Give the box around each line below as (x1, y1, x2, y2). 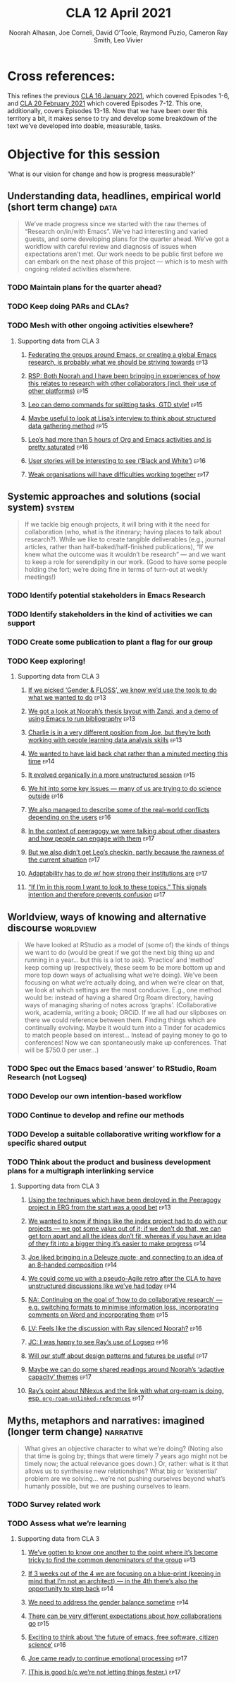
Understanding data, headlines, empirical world (7, 190, 221, 202)
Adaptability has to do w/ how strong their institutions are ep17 (27, 869, 208, 878)
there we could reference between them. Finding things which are (24, 1016, 216, 1024)
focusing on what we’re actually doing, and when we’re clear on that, (24, 978, 225, 987)
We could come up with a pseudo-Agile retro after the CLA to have (27, 1274, 222, 1283)
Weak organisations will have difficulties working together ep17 (27, 470, 209, 479)
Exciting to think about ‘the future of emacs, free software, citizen (27, 1633, 218, 1641)
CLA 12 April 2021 (66, 5, 171, 21)
